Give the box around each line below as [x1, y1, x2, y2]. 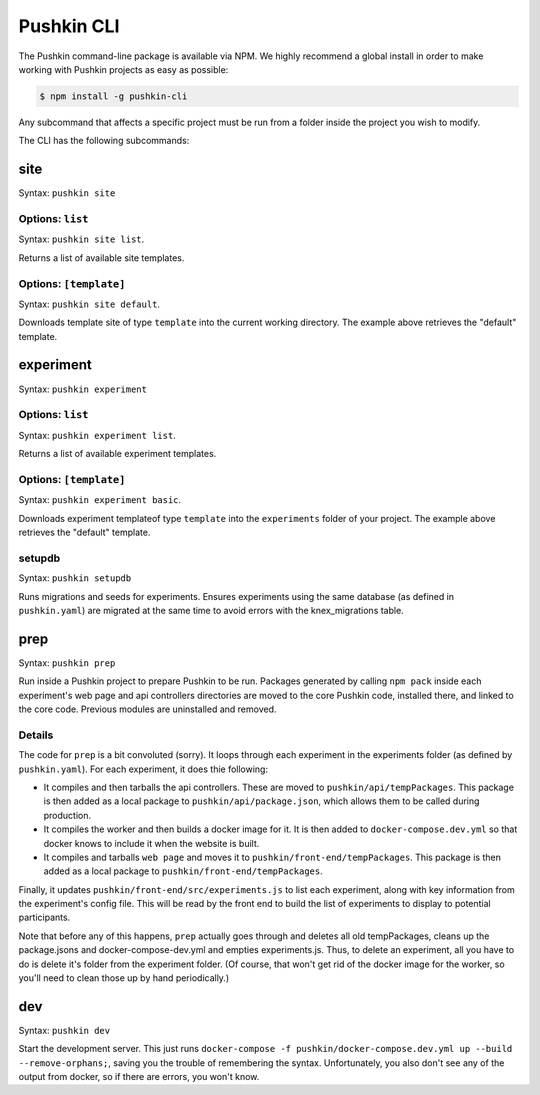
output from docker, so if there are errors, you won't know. [18, 1071, 260, 1083]
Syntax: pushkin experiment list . [18, 429, 177, 441]
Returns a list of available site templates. [18, 251, 185, 264]
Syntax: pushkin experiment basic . [18, 494, 182, 506]
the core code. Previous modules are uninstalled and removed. [18, 703, 277, 715]
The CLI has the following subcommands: [18, 135, 190, 147]
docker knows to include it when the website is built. [43, 837, 260, 849]
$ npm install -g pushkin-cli [39, 90, 188, 102]
